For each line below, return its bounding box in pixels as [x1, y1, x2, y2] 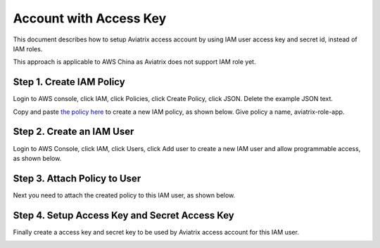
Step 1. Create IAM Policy [13, 76, 126, 88]
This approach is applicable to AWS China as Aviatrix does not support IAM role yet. [13, 58, 256, 66]
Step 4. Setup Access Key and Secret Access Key [13, 209, 235, 221]
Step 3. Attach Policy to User [13, 172, 141, 184]
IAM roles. [13, 44, 43, 53]
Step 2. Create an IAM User [13, 126, 134, 138]
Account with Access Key [13, 11, 167, 26]
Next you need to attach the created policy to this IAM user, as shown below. [13, 190, 236, 200]
